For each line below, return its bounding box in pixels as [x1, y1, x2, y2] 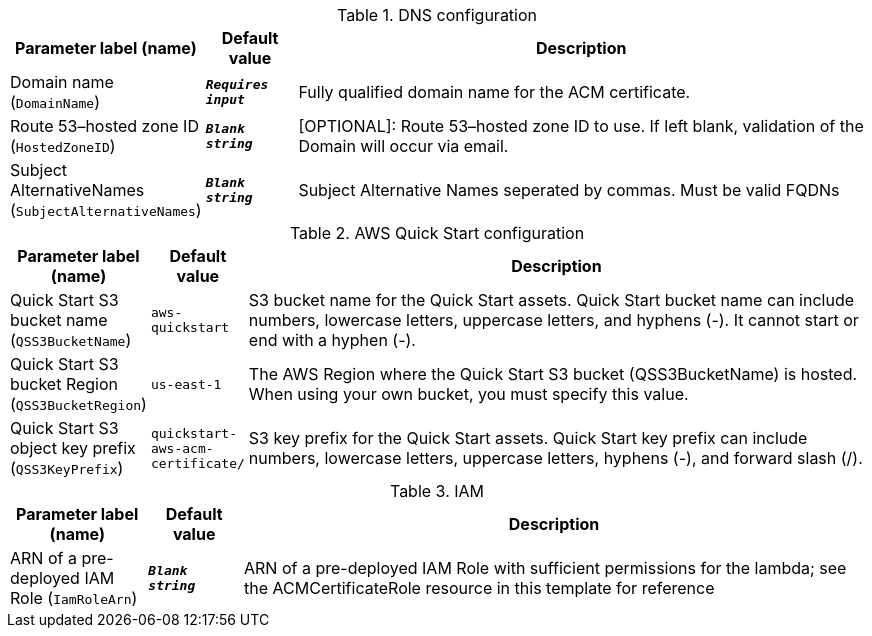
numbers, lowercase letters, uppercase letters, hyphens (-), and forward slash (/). [248, 448, 863, 468]
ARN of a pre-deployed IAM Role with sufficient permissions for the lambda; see [244, 558, 847, 578]
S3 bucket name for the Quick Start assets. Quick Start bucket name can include [248, 290, 855, 310]
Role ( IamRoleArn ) [10, 588, 138, 608]
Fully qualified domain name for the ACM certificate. [298, 82, 691, 102]
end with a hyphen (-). [248, 330, 416, 350]
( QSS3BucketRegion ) [10, 394, 147, 414]
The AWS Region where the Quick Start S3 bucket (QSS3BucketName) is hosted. [248, 364, 858, 384]
